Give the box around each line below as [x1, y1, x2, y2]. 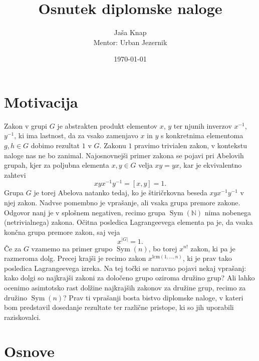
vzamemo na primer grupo [31, 243, 113, 253]
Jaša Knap [114, 27, 147, 38]
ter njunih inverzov [173, 120, 232, 131]
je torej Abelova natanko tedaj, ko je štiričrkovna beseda [34, 187, 207, 198]
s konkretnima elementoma [160, 130, 243, 141]
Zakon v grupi [4, 120, 48, 131]
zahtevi [4, 169, 26, 180]
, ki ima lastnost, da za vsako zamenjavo [14, 130, 138, 141]
